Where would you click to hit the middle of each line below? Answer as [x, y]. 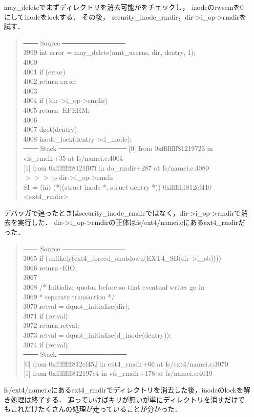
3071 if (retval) [45, 315]
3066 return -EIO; [50, 267]
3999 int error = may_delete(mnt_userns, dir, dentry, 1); [109, 52]
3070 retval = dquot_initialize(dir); [76, 306]
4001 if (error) [44, 71]
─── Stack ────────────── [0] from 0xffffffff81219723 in [118, 148]
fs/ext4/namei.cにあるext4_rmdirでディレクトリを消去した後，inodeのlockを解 [127, 389]
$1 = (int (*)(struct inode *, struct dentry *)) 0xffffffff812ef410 [117, 186]
